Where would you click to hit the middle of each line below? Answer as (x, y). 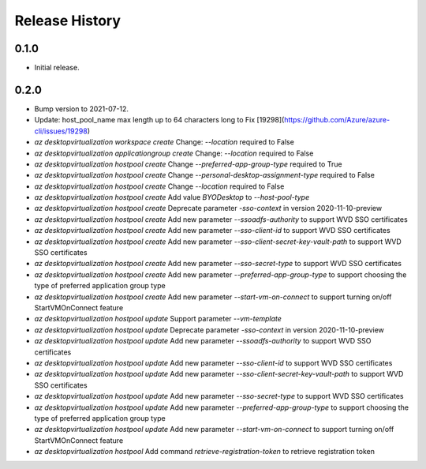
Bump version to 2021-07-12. (82, 109)
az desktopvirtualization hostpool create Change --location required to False (159, 186)
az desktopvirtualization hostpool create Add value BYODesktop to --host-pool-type (172, 197)
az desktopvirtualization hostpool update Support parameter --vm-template (158, 319)
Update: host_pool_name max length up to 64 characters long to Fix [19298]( (159, 120)
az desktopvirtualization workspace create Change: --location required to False (164, 142)
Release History (68, 21)
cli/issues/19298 (61, 131)
